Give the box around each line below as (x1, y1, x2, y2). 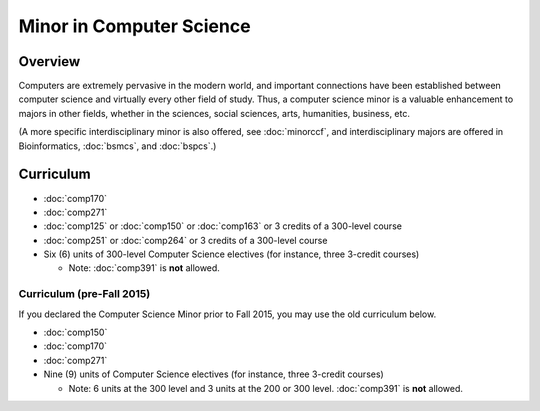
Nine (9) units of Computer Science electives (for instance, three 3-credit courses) (43, 368, 384, 380)
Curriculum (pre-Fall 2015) (18, 287, 151, 301)
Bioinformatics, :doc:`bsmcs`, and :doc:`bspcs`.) (18, 140, 217, 152)
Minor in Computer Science (18, 15, 251, 37)
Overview (18, 53, 81, 70)
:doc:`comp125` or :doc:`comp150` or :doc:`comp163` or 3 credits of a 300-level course (43, 220, 402, 232)
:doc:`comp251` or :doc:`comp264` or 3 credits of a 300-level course (43, 234, 328, 246)
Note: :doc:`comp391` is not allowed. (68, 262, 220, 274)
